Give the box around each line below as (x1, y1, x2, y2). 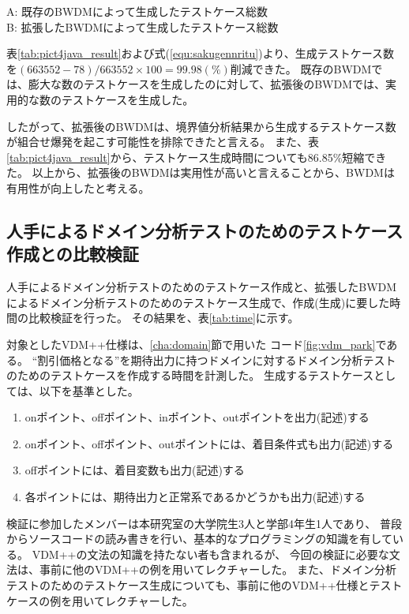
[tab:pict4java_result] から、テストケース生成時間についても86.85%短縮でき (6, 148, 387, 165)
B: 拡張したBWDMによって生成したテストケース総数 (6, 18, 279, 35)
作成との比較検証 (6, 241, 139, 266)
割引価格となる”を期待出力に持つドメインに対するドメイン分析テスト (37, 351, 396, 368)
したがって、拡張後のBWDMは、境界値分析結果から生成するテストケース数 (6, 118, 396, 134)
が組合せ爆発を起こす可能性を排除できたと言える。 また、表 (6, 133, 319, 150)
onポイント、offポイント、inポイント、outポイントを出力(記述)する (24, 409, 370, 425)
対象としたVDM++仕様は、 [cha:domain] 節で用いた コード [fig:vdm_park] (6, 335, 376, 352)
